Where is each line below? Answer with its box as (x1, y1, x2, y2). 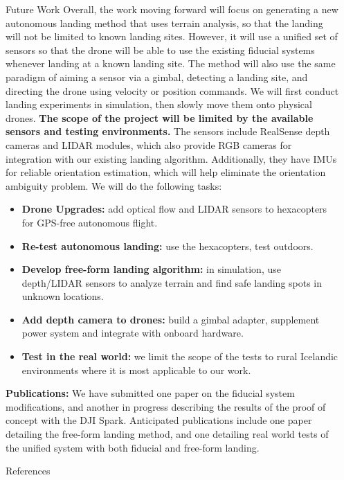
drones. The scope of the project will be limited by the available (6, 110, 314, 125)
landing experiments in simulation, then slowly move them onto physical (6, 97, 312, 112)
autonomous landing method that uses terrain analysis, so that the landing (6, 15, 323, 30)
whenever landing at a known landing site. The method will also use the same (6, 56, 336, 71)
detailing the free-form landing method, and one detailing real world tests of (6, 427, 329, 441)
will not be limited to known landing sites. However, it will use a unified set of (6, 29, 338, 44)
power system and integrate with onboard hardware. (21, 326, 244, 340)
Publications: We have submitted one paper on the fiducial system (6, 386, 295, 400)
